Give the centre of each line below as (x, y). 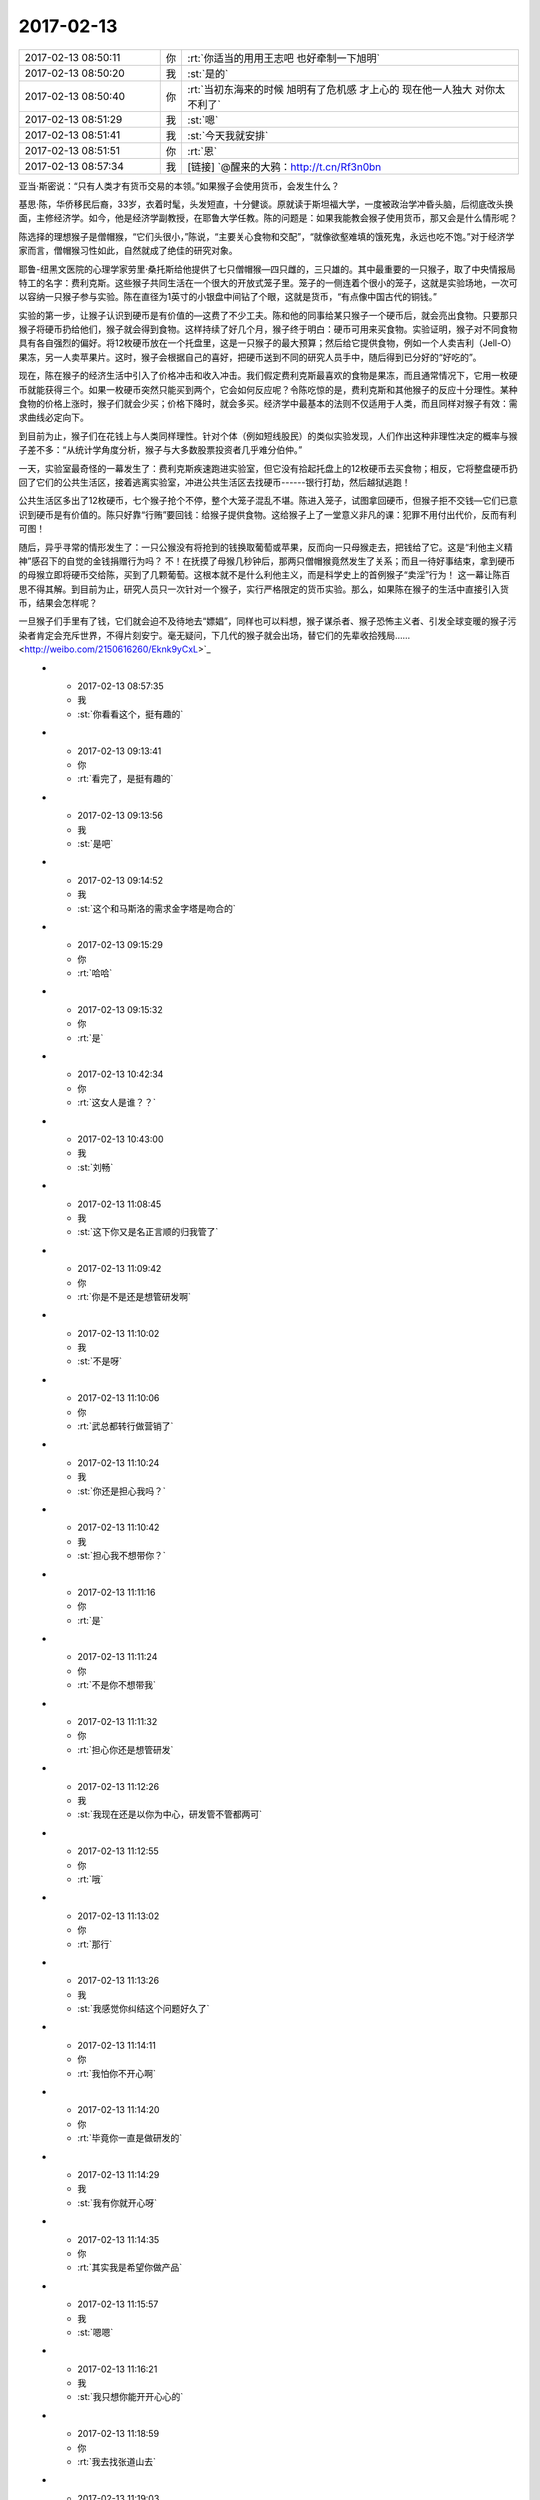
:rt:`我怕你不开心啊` (117, 2073)
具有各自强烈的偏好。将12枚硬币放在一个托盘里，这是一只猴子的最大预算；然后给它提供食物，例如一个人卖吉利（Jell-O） (267, 343)
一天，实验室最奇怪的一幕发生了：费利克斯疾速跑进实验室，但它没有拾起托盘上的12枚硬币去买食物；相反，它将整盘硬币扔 (268, 468)
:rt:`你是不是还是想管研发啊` (134, 1296)
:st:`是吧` (95, 843)
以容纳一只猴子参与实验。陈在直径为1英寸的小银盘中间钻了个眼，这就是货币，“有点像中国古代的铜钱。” (228, 297)
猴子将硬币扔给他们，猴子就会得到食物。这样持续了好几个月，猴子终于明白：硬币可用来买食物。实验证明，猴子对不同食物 (268, 329)
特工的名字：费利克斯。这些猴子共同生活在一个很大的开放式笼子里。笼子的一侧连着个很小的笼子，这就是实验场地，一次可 (268, 282)
